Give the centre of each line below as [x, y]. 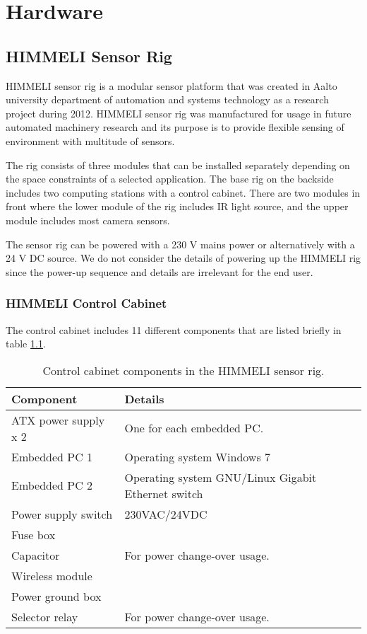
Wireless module [52, 575]
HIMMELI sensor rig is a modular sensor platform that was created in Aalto [172, 85]
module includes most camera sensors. [88, 220]
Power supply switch [62, 514]
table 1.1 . [26, 344]
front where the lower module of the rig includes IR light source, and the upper [177, 206]
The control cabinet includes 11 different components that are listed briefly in [174, 329]
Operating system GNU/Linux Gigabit [221, 477]
